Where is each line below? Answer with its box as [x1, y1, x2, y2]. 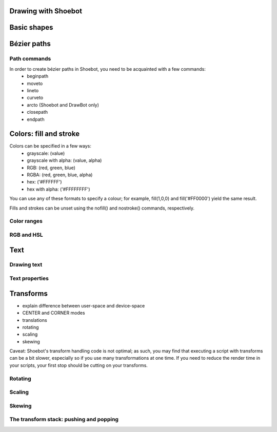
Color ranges [9, 218, 43, 225]
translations [22, 317, 47, 323]
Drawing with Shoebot [9, 7, 82, 15]
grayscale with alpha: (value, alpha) [27, 157, 102, 163]
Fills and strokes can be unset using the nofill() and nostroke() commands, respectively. [9, 205, 195, 211]
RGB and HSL [9, 231, 43, 238]
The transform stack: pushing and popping [9, 416, 119, 423]
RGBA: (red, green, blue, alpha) [27, 172, 93, 178]
